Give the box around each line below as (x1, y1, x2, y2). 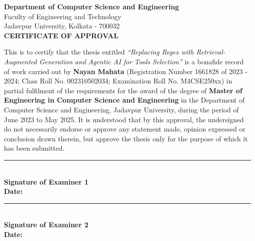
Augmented (4, 56, 37, 66)
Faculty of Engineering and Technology (4, 11, 122, 21)
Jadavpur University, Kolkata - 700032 (4, 21, 120, 31)
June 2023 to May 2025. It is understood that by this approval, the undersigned (4, 114, 244, 124)
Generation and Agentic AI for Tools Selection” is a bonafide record (39, 56, 244, 66)
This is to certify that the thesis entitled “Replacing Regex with (4, 47, 194, 57)
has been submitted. (4, 143, 65, 153)
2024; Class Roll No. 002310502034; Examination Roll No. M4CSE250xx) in (4, 76, 232, 86)
